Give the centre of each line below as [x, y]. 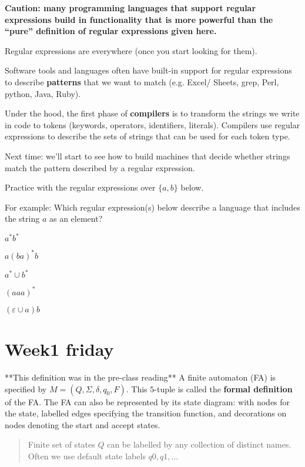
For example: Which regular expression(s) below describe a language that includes [152, 207]
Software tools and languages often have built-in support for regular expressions [148, 70]
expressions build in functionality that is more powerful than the [139, 19]
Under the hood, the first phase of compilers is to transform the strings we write [152, 113]
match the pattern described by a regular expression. [100, 167]
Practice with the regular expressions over [80, 187]
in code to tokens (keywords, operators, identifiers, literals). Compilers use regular [152, 124]
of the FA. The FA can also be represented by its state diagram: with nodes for [148, 401]
